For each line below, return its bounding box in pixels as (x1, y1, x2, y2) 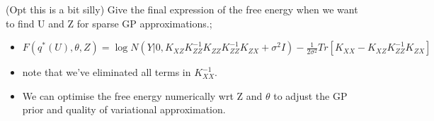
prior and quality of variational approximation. (22, 102, 226, 117)
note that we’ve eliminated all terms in (22, 65, 191, 79)
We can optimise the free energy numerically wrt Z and (22, 88, 263, 103)
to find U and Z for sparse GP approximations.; (6, 15, 212, 30)
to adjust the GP (273, 88, 348, 103)
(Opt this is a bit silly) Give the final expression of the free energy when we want (6, 2, 358, 16)
